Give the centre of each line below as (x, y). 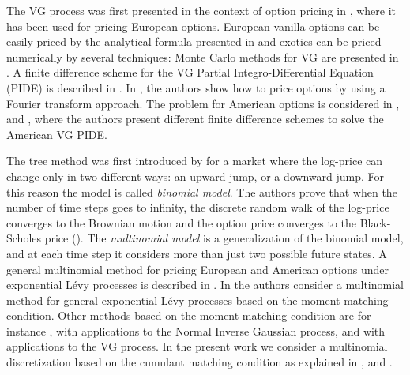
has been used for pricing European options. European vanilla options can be (193, 26)
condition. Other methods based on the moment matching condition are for (189, 315)
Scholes (24, 238)
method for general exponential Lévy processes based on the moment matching (197, 300)
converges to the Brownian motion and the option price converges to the (182, 222)
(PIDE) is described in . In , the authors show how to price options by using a (196, 87)
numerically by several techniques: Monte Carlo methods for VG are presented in (203, 56)
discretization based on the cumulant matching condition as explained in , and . (199, 362)
